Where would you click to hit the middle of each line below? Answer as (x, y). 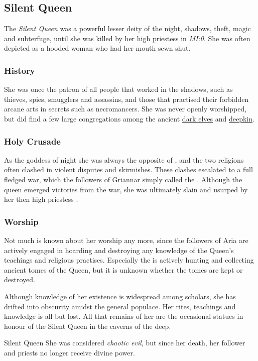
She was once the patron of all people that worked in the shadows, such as (118, 89)
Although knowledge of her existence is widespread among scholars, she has (120, 296)
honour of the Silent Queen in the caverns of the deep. (88, 326)
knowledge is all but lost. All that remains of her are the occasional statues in (124, 316)
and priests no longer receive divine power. (70, 352)
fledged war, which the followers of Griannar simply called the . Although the (123, 179)
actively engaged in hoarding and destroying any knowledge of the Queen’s (119, 250)
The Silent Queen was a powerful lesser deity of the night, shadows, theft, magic (127, 28)
